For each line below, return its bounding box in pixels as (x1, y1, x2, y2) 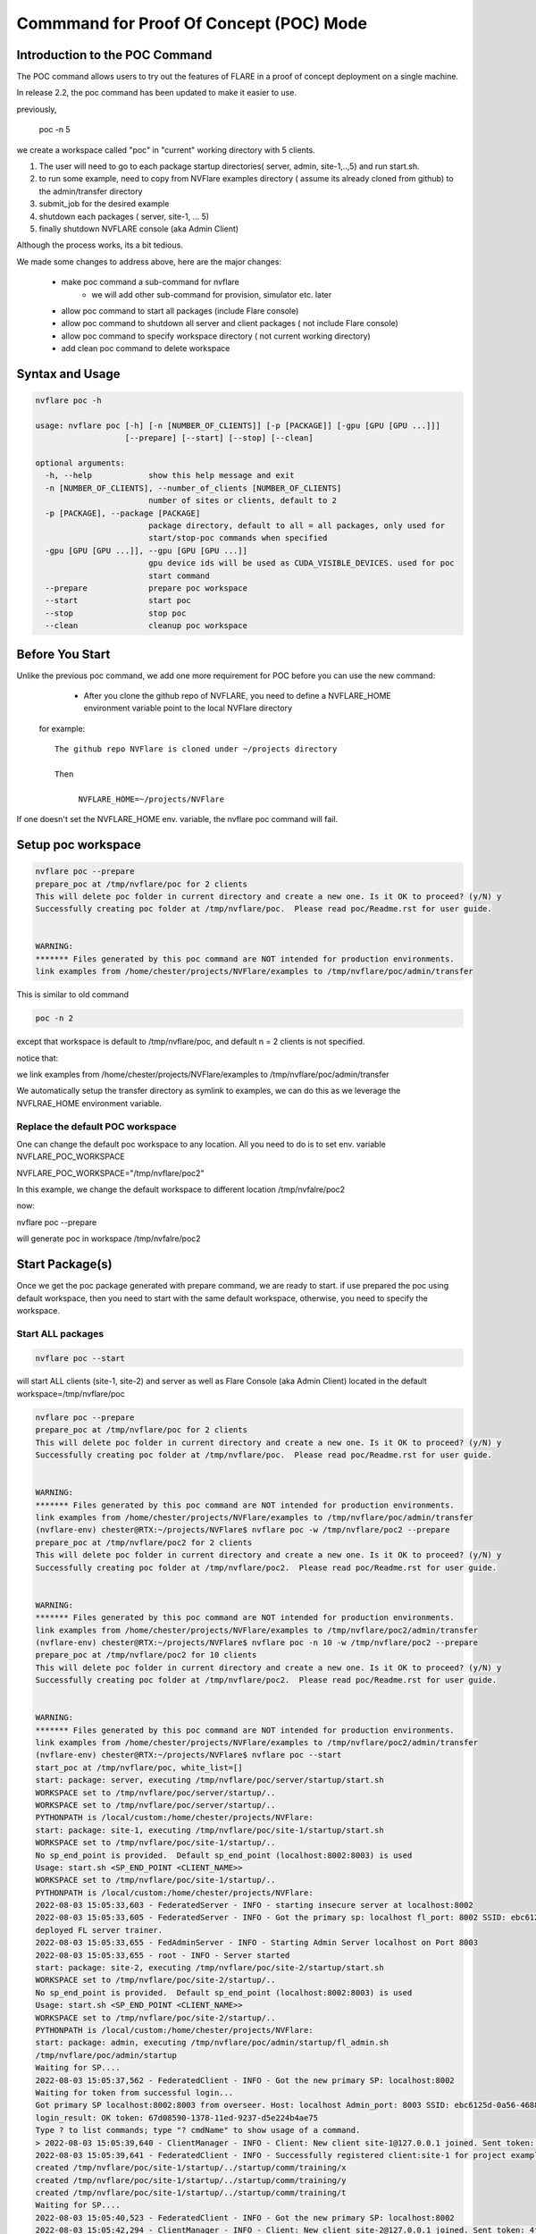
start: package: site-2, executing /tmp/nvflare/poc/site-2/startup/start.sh (35, 1962, 384, 1973)
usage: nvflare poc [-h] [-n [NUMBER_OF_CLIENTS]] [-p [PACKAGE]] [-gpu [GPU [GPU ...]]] (35, 420, 441, 431)
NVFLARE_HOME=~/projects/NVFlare (78, 794, 225, 804)
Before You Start (16, 646, 111, 661)
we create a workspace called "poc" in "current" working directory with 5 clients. (16, 144, 316, 155)
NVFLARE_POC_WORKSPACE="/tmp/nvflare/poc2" (16, 1167, 205, 1179)
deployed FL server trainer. (35, 1925, 163, 1935)
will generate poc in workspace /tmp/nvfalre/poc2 (16, 1233, 201, 1244)
